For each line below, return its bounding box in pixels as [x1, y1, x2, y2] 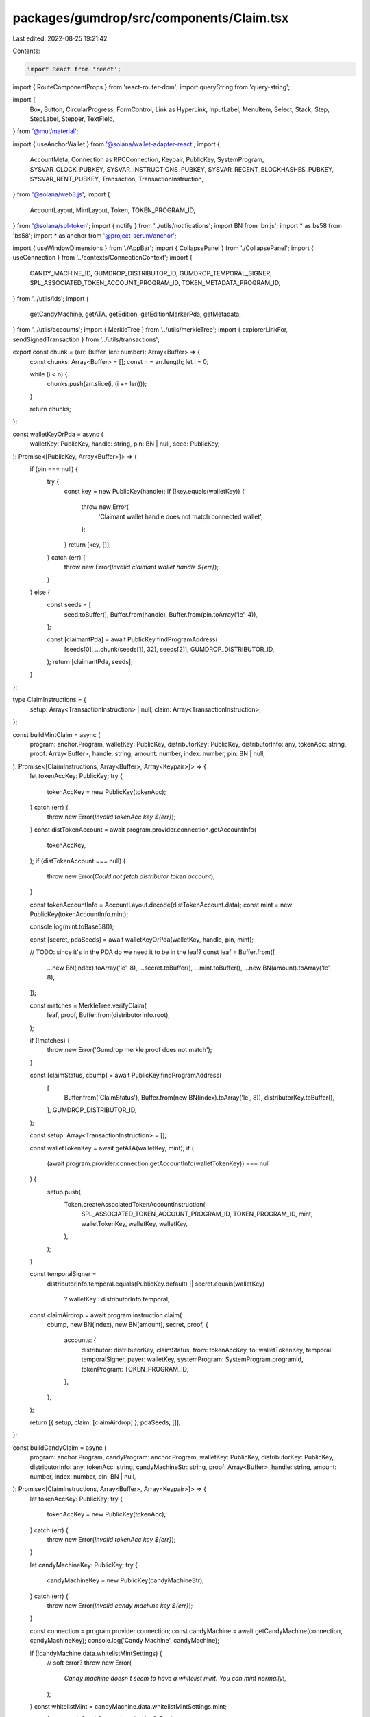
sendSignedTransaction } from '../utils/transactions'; [12, 335, 160, 343]
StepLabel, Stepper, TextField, [29, 115, 115, 123]
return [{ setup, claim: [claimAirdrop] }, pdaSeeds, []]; [29, 1418, 181, 1426]
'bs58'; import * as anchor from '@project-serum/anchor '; [12, 231, 177, 240]
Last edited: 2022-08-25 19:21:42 [12, 34, 108, 43]
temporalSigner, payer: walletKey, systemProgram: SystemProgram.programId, [81, 1355, 304, 1363]
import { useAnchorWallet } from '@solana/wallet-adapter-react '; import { [12, 139, 221, 148]
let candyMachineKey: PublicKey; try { [29, 1560, 138, 1569]
